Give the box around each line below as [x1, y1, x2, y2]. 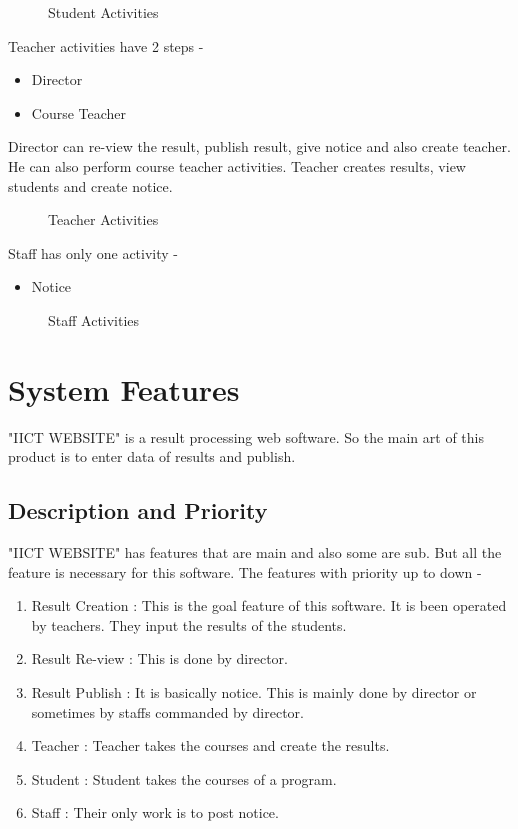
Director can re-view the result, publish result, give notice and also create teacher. [8, 136, 511, 157]
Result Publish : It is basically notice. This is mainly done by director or [31, 682, 477, 703]
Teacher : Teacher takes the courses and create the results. [31, 735, 390, 756]
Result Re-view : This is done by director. [31, 648, 288, 669]
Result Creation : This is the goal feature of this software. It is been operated [31, 595, 507, 616]
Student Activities [48, 2, 159, 22]
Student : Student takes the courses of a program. [31, 768, 337, 789]
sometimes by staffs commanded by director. [31, 701, 304, 722]
